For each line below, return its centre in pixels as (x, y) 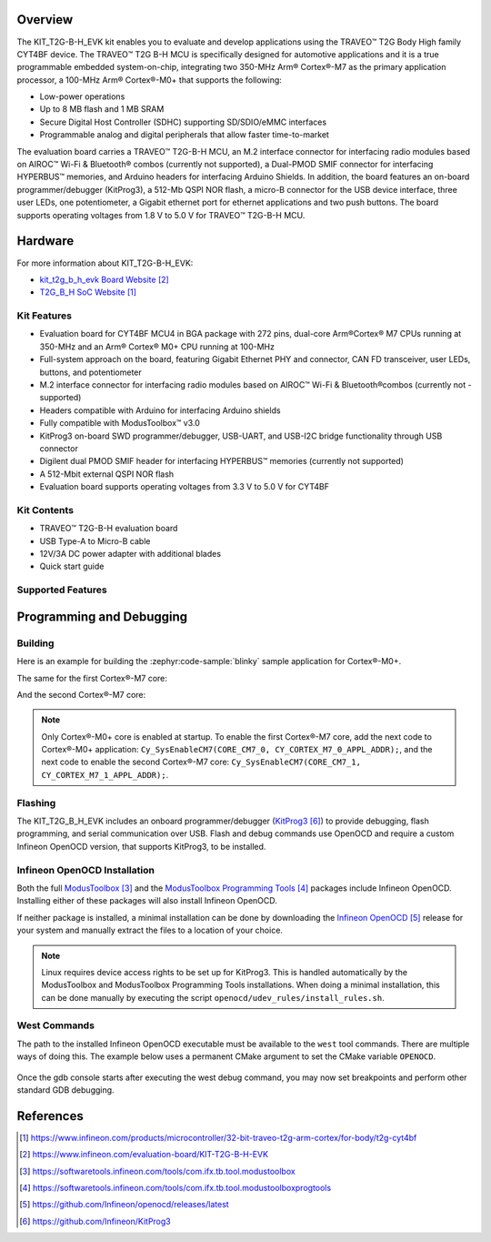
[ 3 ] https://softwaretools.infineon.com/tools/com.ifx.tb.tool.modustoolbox (157, 1171)
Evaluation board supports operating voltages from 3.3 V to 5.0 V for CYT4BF (185, 487)
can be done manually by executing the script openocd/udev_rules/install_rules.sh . (213, 997)
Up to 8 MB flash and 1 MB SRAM (102, 109)
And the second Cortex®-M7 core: (81, 694)
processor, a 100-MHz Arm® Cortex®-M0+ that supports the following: (149, 80)
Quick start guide (72, 566)
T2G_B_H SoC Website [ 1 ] (88, 292)
